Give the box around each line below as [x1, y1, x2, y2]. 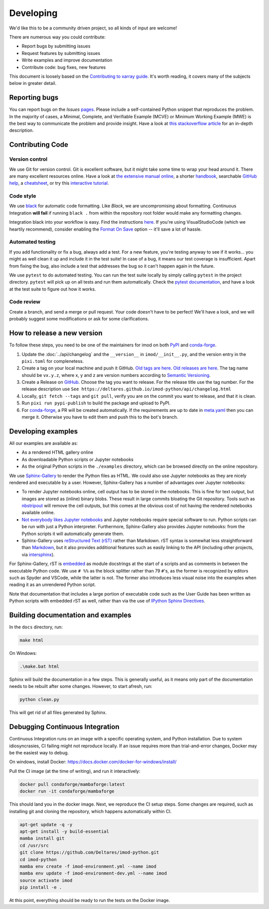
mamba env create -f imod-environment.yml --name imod [19, 864, 156, 869]
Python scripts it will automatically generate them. [21, 531, 125, 537]
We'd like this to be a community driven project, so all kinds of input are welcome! [9, 25, 177, 31]
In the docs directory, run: [9, 624, 63, 630]
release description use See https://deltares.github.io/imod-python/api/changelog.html [21, 386, 232, 392]
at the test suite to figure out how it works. [9, 286, 96, 292]
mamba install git [19, 836, 65, 841]
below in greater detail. [9, 80, 57, 86]
